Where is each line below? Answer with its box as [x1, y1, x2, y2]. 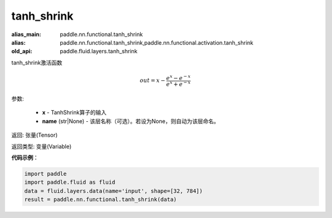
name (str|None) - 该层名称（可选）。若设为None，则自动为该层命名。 [42, 117, 219, 125]
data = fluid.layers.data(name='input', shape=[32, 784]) [24, 187, 203, 194]
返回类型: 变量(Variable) [11, 143, 72, 150]
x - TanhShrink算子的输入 [42, 109, 107, 116]
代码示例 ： [11, 154, 39, 161]
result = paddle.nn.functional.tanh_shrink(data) [24, 196, 177, 203]
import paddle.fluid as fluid [24, 179, 116, 186]
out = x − [139, 77, 166, 84]
